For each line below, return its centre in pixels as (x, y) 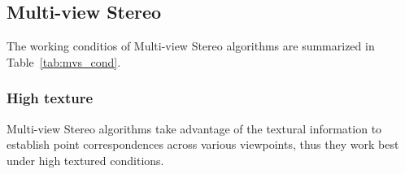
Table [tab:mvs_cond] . (64, 61)
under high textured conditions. (85, 160)
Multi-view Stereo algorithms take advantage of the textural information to (194, 128)
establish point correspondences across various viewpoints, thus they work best (203, 144)
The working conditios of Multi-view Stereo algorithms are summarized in (191, 46)
